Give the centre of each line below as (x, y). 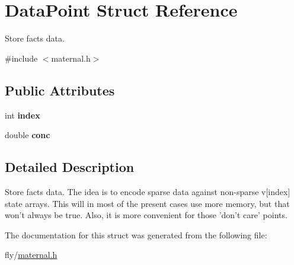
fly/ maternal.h (31, 255)
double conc (28, 135)
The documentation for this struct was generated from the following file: (136, 234)
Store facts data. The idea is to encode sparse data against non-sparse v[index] (148, 191)
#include (21, 58)
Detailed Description (70, 167)
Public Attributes (60, 90)
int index (23, 115)
